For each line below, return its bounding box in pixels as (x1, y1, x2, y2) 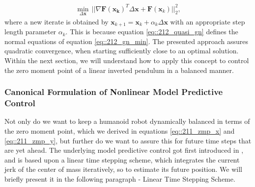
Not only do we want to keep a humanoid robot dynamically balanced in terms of (4, 116, 250, 126)
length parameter (4, 26, 57, 37)
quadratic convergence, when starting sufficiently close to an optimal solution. (4, 46, 239, 56)
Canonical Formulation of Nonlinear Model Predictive (4, 86, 223, 98)
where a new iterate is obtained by (4, 16, 109, 26)
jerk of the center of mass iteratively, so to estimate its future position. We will (4, 164, 242, 174)
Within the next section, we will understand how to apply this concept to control (4, 55, 249, 65)
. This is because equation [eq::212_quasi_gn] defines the (65, 26, 238, 37)
